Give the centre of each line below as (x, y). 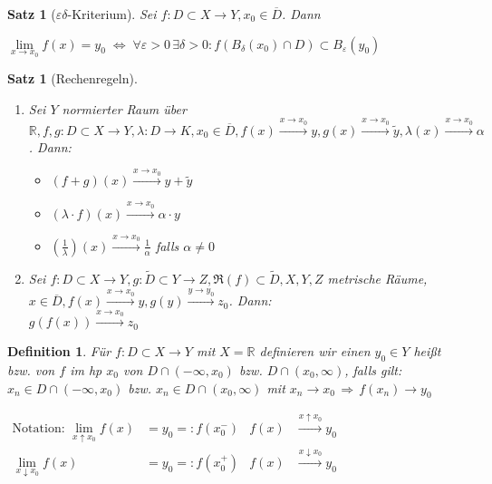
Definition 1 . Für (59, 351)
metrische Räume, (377, 279)
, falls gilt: (373, 369)
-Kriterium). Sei (112, 14)
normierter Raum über (124, 108)
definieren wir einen (315, 351)
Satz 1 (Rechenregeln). (72, 78)
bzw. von (31, 369)
